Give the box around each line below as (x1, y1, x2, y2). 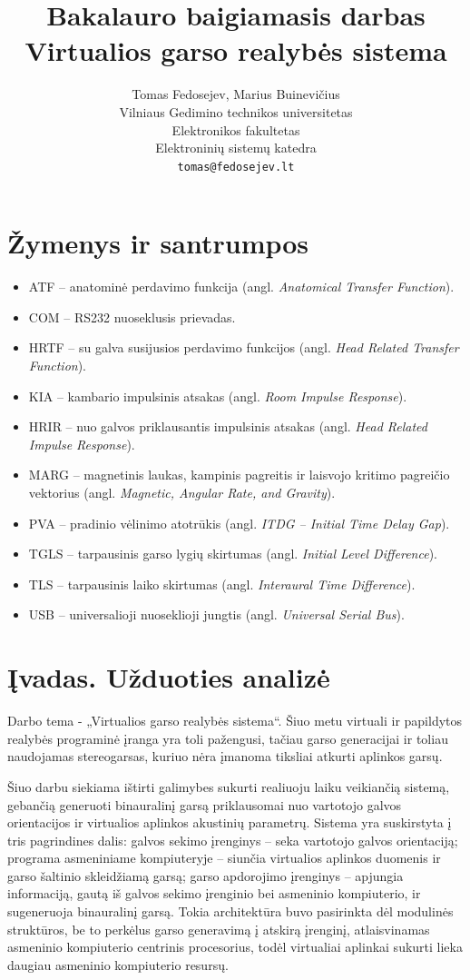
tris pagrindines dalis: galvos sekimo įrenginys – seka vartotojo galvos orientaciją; (7, 830, 458, 849)
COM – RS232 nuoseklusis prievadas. (28, 307, 236, 326)
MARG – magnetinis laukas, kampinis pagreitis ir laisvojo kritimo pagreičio (28, 465, 450, 484)
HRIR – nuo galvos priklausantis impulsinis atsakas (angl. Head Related (28, 417, 427, 436)
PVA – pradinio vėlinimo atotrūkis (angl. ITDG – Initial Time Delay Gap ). (28, 513, 450, 532)
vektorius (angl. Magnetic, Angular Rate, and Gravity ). (28, 483, 336, 502)
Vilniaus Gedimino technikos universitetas (119, 102, 353, 121)
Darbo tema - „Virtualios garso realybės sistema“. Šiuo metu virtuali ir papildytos (7, 711, 463, 730)
